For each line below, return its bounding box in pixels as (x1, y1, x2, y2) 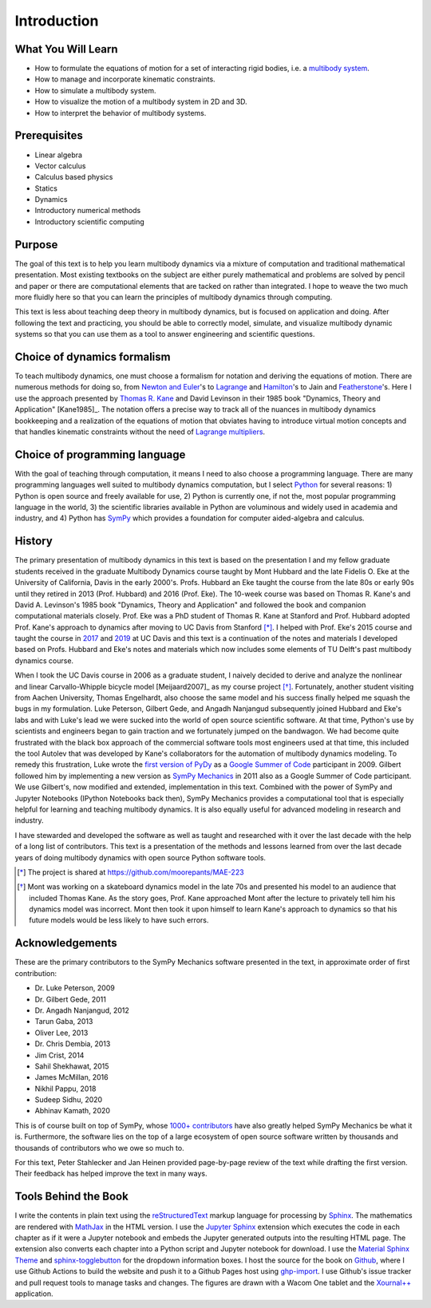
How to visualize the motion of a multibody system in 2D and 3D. (34, 97, 247, 107)
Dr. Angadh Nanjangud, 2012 (34, 1006, 129, 1015)
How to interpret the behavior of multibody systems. (34, 108, 207, 117)
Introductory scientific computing (34, 216, 145, 227)
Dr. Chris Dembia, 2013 (34, 1039, 111, 1049)
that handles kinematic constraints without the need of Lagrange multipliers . (14, 427, 266, 437)
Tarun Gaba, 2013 (34, 1017, 93, 1026)
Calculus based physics (34, 172, 113, 182)
